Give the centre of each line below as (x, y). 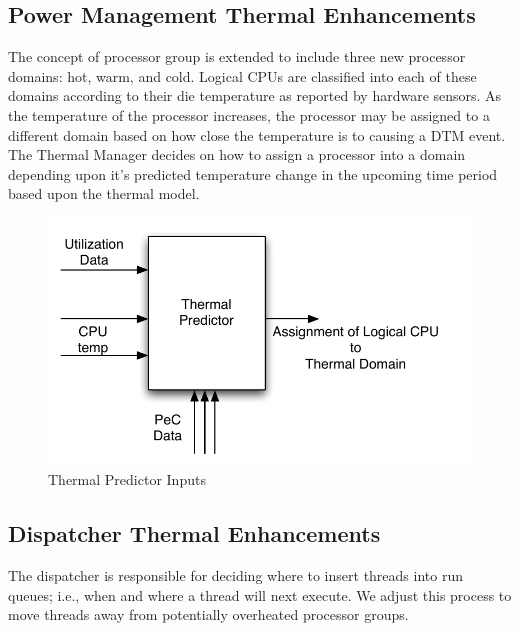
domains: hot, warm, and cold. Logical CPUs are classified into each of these (242, 75)
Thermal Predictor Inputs (127, 479)
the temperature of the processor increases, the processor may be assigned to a (249, 114)
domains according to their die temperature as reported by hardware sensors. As (255, 95)
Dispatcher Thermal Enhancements (194, 533)
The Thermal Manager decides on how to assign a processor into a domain (237, 154)
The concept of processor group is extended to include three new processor (237, 56)
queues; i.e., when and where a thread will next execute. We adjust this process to (260, 594)
